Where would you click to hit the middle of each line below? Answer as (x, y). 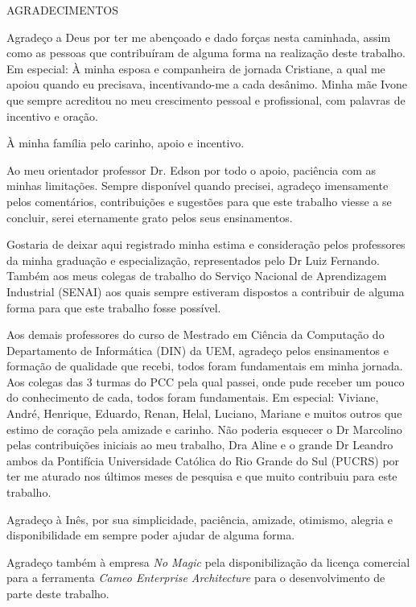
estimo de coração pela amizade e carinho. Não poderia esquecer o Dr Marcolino (204, 429)
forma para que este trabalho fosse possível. (114, 307)
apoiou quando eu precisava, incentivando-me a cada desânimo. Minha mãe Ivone (207, 84)
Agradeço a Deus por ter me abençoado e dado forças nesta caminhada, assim (199, 37)
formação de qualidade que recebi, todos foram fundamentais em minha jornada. (205, 366)
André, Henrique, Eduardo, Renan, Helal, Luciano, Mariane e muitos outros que (204, 413)
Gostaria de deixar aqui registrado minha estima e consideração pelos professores (206, 244)
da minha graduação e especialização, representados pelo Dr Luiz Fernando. (193, 260)
